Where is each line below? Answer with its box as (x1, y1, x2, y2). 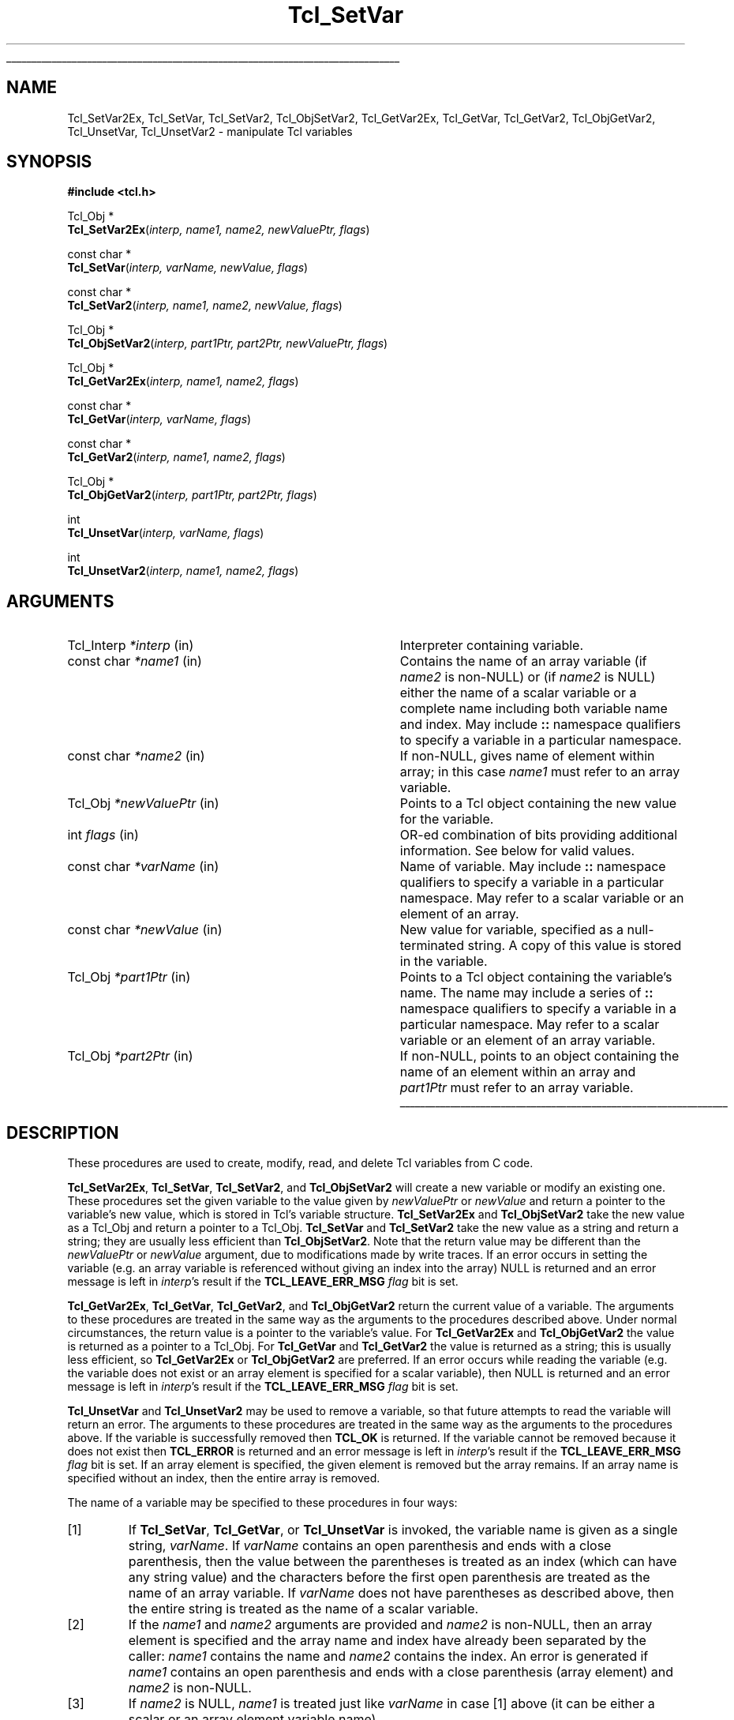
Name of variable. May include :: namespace (399, 858, 666, 875)
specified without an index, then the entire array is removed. (67, 1471, 380, 1485)
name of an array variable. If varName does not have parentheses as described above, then (128, 1585, 674, 1602)
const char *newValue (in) (67, 922, 223, 938)
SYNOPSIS (6, 152, 92, 172)
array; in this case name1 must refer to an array (399, 764, 680, 780)
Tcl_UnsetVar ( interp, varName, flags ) (67, 526, 264, 540)
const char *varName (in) (67, 858, 219, 875)
